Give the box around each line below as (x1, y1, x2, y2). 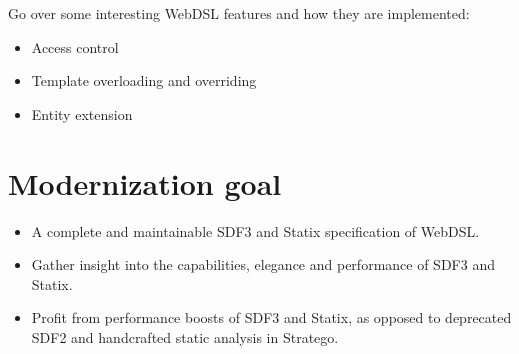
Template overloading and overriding (31, 70, 257, 91)
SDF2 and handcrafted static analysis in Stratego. (31, 326, 339, 347)
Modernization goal (8, 162, 282, 203)
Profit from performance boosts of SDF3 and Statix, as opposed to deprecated (31, 307, 512, 328)
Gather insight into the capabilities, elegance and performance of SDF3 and (31, 254, 495, 275)
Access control (31, 36, 119, 57)
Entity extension (31, 103, 133, 124)
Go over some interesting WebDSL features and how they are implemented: (8, 3, 470, 23)
